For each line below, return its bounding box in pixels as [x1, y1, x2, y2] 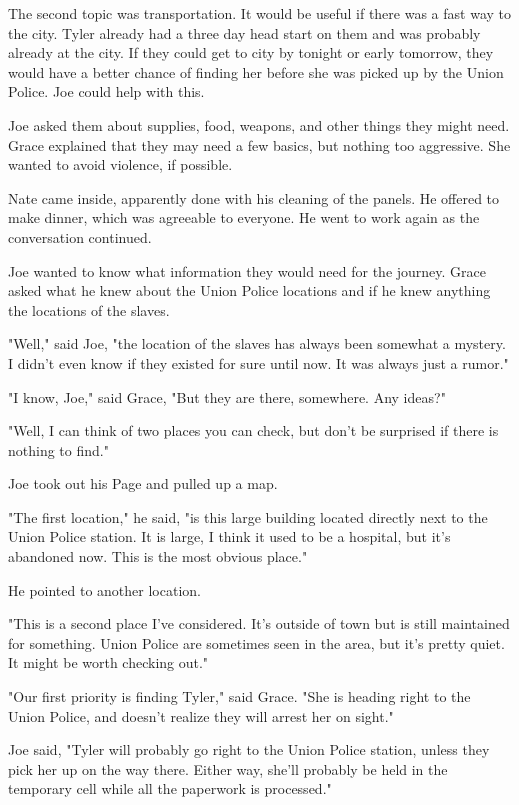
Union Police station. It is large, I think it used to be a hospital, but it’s [8, 526, 451, 547]
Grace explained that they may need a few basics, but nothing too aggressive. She [8, 134, 511, 155]
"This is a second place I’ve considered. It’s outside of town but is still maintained [8, 613, 510, 634]
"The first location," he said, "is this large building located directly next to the [8, 506, 488, 527]
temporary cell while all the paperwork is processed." [8, 778, 332, 799]
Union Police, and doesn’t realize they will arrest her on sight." [8, 705, 394, 726]
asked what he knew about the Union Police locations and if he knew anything [8, 280, 491, 301]
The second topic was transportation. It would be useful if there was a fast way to [8, 3, 511, 23]
